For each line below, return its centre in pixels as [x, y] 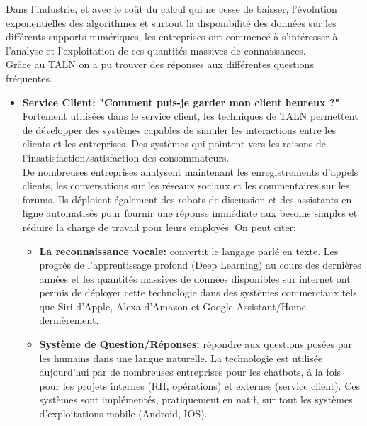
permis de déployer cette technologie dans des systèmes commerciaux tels [198, 292]
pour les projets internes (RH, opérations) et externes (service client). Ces [200, 385]
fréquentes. [29, 78]
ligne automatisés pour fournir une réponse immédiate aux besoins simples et [190, 213]
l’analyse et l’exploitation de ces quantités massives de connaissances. [156, 50]
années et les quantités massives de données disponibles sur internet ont [195, 278]
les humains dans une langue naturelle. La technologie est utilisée [181, 358]
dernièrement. [69, 320]
